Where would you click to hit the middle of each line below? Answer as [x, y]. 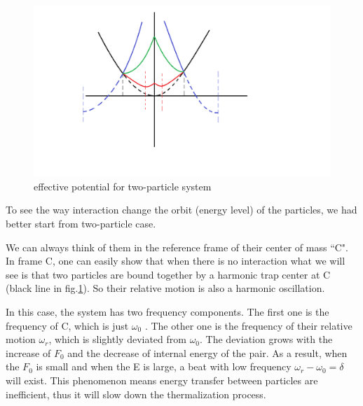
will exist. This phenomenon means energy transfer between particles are [162, 380]
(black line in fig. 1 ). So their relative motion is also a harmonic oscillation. [165, 288]
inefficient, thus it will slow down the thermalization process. [136, 394]
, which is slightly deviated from [117, 339]
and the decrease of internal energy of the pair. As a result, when [207, 352]
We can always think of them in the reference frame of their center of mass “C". [177, 247]
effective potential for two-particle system [123, 186]
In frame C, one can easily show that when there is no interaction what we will [176, 261]
